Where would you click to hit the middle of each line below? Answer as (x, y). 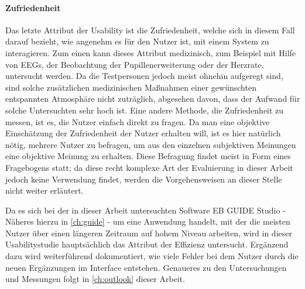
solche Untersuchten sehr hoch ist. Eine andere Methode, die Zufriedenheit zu (145, 110)
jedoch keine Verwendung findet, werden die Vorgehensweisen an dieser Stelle (144, 179)
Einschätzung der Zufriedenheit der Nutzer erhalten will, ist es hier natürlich (143, 133)
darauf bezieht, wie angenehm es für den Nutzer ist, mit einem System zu (137, 41)
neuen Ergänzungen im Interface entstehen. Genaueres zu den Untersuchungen (146, 267)
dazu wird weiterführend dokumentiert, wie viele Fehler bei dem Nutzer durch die (152, 256)
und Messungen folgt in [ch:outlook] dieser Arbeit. (95, 279)
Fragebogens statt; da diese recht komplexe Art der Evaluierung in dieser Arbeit (149, 167)
